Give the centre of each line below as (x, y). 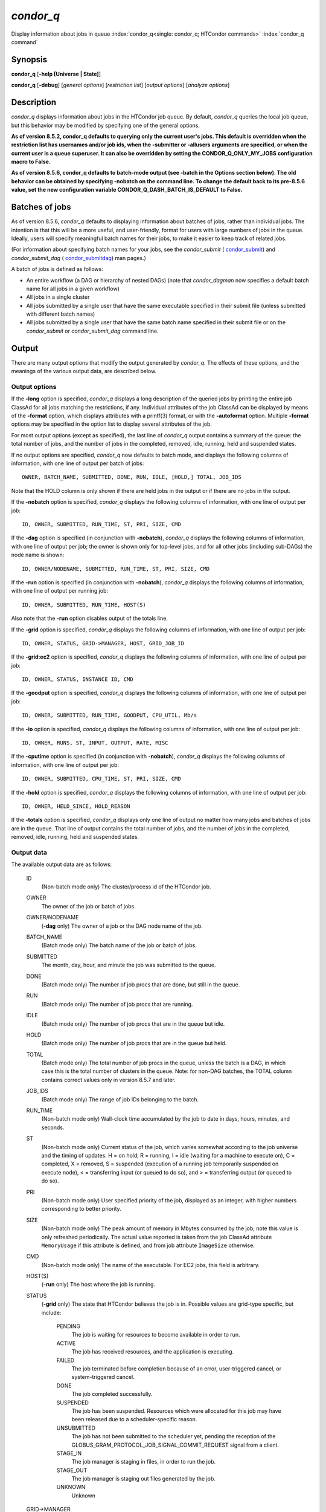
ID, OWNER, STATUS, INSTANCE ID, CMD (78, 679)
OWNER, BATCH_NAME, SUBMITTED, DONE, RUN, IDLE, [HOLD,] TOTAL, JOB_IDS (132, 477)
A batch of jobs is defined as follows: (57, 269)
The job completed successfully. (112, 1394)
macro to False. (31, 162)
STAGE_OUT (72, 1470)
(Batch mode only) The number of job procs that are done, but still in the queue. (141, 984)
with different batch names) (61, 314)
